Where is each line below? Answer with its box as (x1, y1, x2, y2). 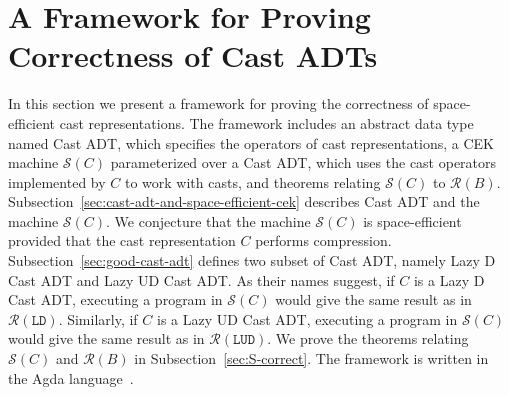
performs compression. (255, 230, 392, 251)
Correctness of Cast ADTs (8, 35, 378, 76)
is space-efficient (363, 210, 462, 231)
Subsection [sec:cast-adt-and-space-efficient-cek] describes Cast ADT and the (8, 191, 480, 212)
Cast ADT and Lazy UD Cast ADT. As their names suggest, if (8, 269, 395, 290)
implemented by (8, 171, 106, 192)
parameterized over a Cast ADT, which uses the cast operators (110, 152, 497, 173)
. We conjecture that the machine (106, 210, 311, 231)
